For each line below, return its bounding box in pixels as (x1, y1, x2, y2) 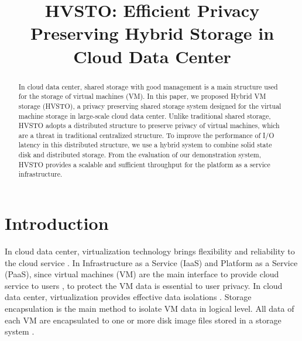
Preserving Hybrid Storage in (30, 21, 274, 45)
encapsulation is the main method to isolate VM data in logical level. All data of (5, 302, 294, 315)
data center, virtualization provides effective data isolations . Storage (5, 291, 252, 303)
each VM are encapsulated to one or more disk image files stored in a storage (5, 314, 282, 326)
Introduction (5, 211, 109, 235)
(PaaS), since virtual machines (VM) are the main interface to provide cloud (5, 268, 279, 280)
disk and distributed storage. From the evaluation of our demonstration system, (18, 150, 262, 160)
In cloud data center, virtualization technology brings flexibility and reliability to (5, 245, 295, 257)
